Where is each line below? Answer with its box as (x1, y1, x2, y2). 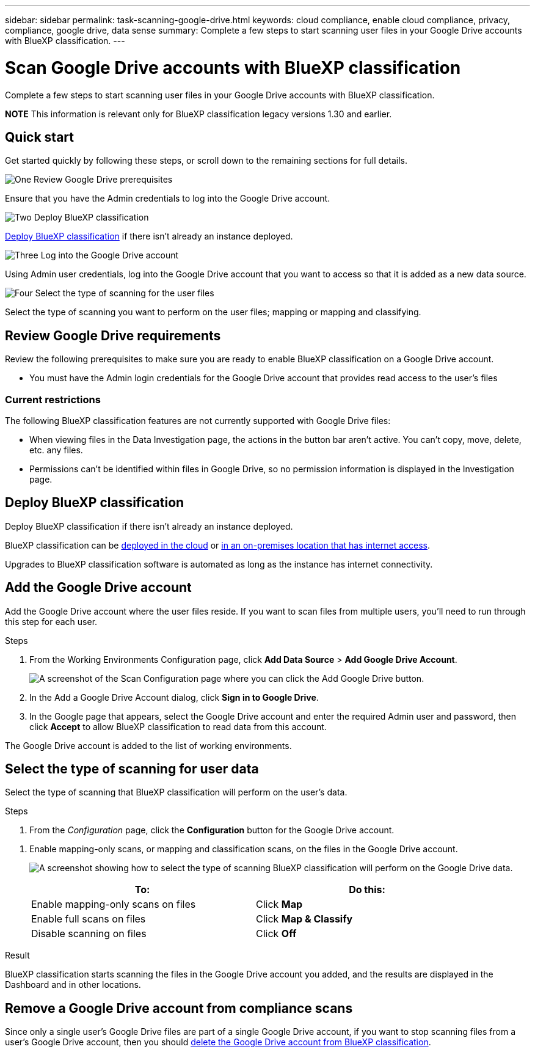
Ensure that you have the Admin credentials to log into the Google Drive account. (5, 193, 330, 204)
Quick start (5, 129, 74, 145)
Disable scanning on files (31, 927, 147, 940)
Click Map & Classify (256, 913, 353, 926)
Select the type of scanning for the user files (35, 288, 214, 299)
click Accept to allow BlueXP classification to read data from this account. (29, 721, 327, 732)
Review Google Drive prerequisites (34, 174, 173, 185)
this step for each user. (5, 616, 98, 627)
